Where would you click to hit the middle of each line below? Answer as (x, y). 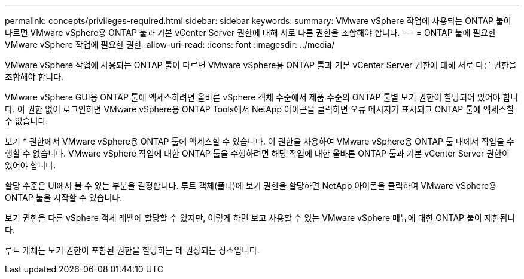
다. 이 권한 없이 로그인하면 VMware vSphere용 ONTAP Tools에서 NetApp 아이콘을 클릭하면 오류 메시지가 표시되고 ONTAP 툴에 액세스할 (260, 109)
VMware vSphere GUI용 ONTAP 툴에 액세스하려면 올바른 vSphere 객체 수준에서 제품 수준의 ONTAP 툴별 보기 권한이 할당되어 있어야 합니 (262, 97)
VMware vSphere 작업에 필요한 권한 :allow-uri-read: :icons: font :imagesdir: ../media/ (170, 45)
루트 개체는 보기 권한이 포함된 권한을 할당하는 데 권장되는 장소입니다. (132, 250)
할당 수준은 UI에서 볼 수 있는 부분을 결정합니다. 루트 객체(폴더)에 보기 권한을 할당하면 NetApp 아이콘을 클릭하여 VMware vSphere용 (251, 186)
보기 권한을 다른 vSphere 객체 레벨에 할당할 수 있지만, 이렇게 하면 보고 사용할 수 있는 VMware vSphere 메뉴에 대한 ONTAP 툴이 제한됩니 (260, 218)
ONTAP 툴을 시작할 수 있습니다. (64, 197)
